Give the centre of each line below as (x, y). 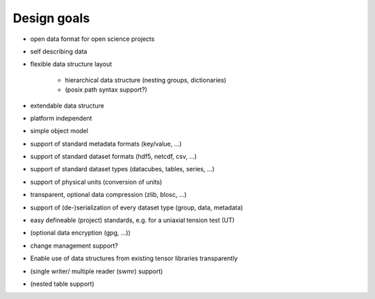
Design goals (51, 18)
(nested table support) (62, 284)
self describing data (59, 51)
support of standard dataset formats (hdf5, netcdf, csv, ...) (114, 157)
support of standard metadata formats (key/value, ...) (106, 144)
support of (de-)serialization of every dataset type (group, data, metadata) (136, 207)
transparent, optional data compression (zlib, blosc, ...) (108, 195)
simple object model (59, 131)
